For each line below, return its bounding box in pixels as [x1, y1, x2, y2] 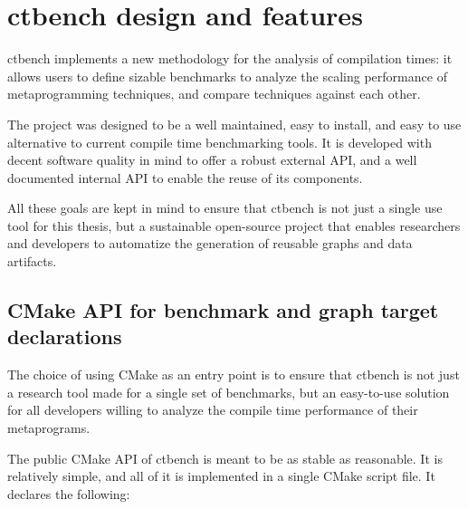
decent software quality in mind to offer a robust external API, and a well [7, 150, 417, 169]
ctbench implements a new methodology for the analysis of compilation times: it [7, 49, 453, 68]
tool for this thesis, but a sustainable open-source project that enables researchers [7, 216, 461, 235]
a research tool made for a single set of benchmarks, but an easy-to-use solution [7, 382, 450, 401]
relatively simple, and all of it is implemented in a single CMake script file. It [7, 466, 435, 485]
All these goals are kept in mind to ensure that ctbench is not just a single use [7, 198, 443, 217]
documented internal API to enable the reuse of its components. [7, 168, 363, 187]
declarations [7, 322, 122, 351]
